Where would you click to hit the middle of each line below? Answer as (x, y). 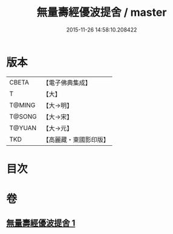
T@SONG (23, 116)
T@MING (22, 105)
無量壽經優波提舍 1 (41, 223)
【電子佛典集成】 (67, 83)
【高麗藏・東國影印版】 (76, 139)
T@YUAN (23, 128)
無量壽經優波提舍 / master (102, 12)
